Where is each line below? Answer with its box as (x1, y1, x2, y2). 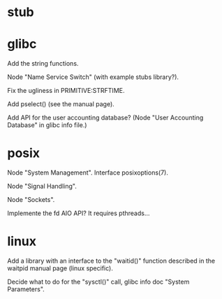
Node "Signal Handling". (7, 182, 77, 191)
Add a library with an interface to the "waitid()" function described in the (7, 256, 215, 265)
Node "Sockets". (7, 196, 55, 204)
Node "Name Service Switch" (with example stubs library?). (7, 73, 179, 81)
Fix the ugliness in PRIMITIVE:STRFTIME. (7, 87, 125, 95)
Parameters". (7, 285, 45, 293)
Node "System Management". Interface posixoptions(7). (7, 168, 169, 177)
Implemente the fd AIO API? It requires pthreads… (7, 209, 150, 217)
